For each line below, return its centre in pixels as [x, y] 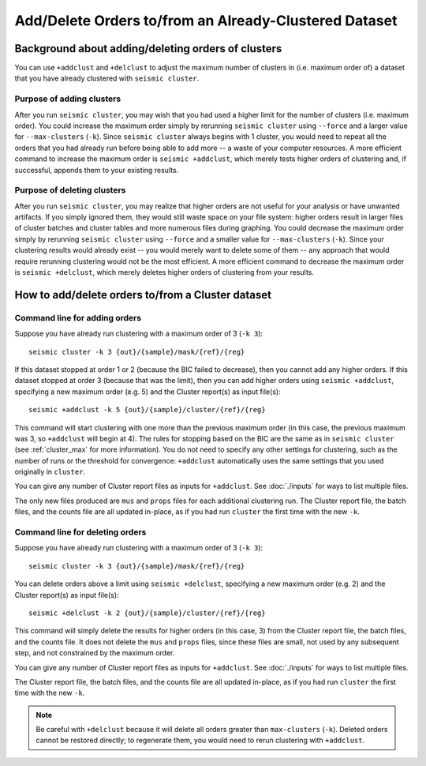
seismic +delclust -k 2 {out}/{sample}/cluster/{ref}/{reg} [147, 613]
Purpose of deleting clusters [70, 190]
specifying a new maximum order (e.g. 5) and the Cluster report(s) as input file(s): [148, 392]
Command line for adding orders [78, 317]
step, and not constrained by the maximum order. [95, 653]
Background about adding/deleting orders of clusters [148, 49]
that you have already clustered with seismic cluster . [107, 78]
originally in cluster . [50, 472]
